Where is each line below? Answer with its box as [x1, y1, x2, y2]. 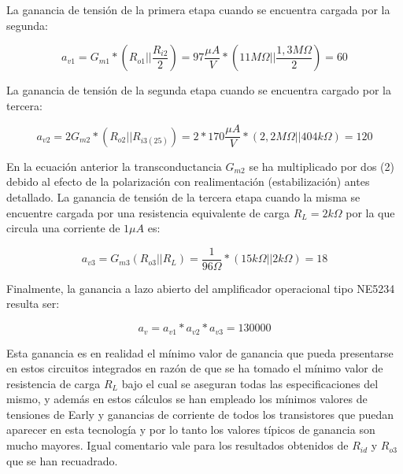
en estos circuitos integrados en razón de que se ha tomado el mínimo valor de [6, 360, 383, 376]
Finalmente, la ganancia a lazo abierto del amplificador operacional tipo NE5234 [6, 280, 395, 296]
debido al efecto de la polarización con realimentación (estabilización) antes [6, 173, 370, 190]
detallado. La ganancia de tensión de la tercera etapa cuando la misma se [6, 189, 360, 206]
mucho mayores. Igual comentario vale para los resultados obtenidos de [6, 437, 349, 454]
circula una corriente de [6, 220, 120, 236]
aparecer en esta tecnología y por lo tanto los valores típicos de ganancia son [6, 421, 375, 438]
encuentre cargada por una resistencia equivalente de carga [6, 204, 290, 220]
